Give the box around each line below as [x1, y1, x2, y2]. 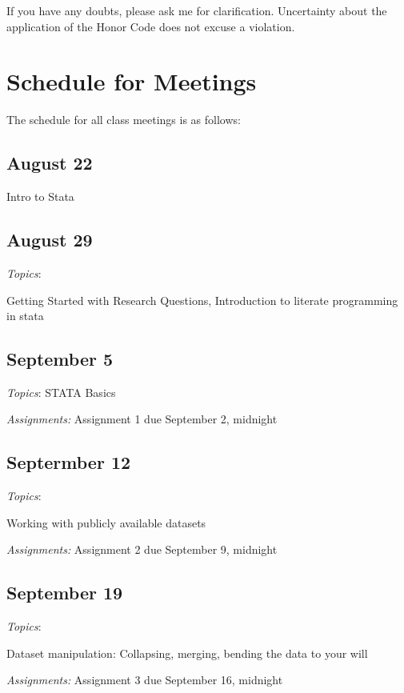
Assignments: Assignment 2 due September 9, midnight [6, 541, 278, 558]
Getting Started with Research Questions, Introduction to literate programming [6, 291, 398, 308]
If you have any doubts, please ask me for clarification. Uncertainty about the [6, 2, 387, 18]
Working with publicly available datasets [6, 514, 206, 531]
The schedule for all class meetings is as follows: [6, 111, 241, 128]
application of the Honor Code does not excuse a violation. [6, 18, 295, 34]
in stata [6, 307, 44, 324]
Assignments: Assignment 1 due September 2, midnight [6, 411, 278, 427]
